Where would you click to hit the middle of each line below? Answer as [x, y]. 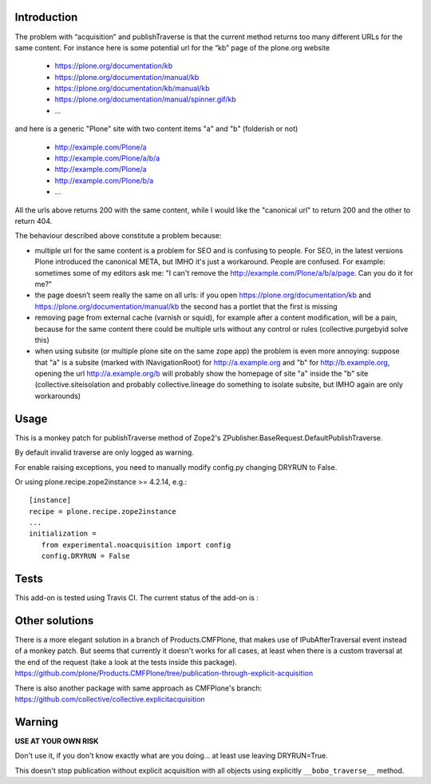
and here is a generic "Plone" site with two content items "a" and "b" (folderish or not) [156, 129]
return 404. [34, 221]
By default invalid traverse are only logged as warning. [105, 452]
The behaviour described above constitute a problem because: [118, 236]
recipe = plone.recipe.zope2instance [103, 511]
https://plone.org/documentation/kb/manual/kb [132, 89]
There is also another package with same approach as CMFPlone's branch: [138, 688]
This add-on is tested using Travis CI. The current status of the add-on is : [137, 598]
